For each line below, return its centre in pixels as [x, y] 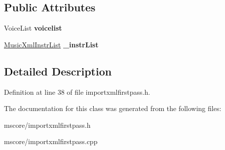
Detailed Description [58, 71]
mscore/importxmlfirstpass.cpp [51, 141]
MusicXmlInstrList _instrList [51, 44]
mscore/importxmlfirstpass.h [47, 125]
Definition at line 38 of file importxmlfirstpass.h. [77, 92]
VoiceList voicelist [33, 28]
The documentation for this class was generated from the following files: [113, 108]
